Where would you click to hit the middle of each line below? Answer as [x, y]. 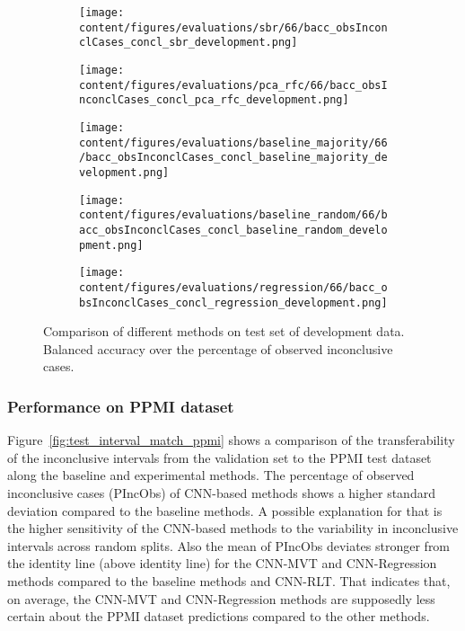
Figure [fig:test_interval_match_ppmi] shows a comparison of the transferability [231, 440]
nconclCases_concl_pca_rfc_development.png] [214, 100]
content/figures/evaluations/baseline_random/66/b [233, 215]
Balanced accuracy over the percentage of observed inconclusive [218, 348]
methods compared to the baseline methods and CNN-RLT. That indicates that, [229, 580]
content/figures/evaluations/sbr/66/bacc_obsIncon [233, 27]
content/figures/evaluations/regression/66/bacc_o [233, 287]
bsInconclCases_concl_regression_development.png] [233, 302]
